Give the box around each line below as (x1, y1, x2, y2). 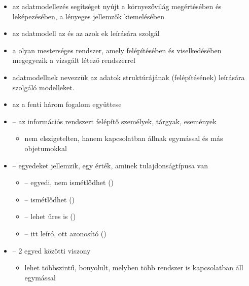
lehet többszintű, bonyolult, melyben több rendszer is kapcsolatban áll (24, 262, 243, 273)
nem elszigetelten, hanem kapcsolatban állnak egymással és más (24, 133, 223, 144)
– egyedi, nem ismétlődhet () (24, 177, 114, 188)
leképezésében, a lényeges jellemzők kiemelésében (12, 11, 165, 21)
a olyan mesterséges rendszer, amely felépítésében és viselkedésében (12, 45, 222, 55)
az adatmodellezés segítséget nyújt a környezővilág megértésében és (12, 1, 222, 11)
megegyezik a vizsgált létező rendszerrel (12, 55, 135, 65)
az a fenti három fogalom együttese (12, 99, 122, 110)
